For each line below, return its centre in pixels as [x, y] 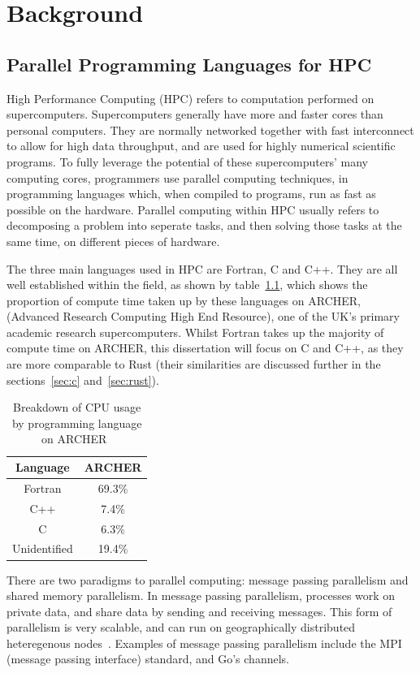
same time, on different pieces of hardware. [113, 241]
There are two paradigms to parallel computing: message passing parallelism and [208, 579]
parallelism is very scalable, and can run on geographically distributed [181, 627]
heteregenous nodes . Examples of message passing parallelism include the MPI [204, 643]
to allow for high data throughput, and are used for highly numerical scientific [201, 146]
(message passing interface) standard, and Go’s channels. [148, 659]
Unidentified [43, 548]
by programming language [77, 423]
